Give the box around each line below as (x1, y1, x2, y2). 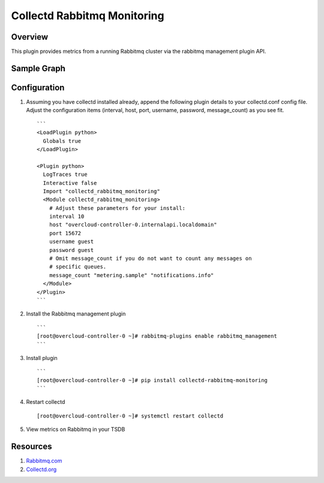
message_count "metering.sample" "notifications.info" (49, 272, 214, 278)
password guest (49, 247, 94, 253)
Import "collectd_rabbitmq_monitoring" (43, 188, 160, 194)
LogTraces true (43, 171, 88, 178)
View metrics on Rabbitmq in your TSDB (26, 426, 125, 433)
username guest (49, 238, 94, 245)
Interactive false (43, 179, 97, 186)
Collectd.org (26, 466, 57, 473)
